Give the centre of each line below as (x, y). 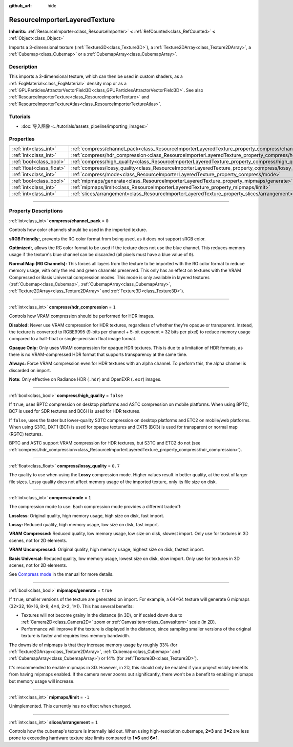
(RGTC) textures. (26, 434)
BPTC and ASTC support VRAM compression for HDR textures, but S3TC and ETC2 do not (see (105, 443)
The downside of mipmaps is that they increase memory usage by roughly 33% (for (93, 645)
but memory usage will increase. (42, 681)
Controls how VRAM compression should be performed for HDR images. (82, 316)
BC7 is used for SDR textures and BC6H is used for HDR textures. (75, 411)
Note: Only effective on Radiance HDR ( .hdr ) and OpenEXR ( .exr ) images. (85, 379)
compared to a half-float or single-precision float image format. (73, 339)
